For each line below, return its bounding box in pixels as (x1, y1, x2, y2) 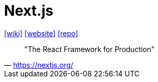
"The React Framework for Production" (24, 44, 155, 53)
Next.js (4, 2, 53, 19)
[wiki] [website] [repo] (4, 29, 78, 38)
